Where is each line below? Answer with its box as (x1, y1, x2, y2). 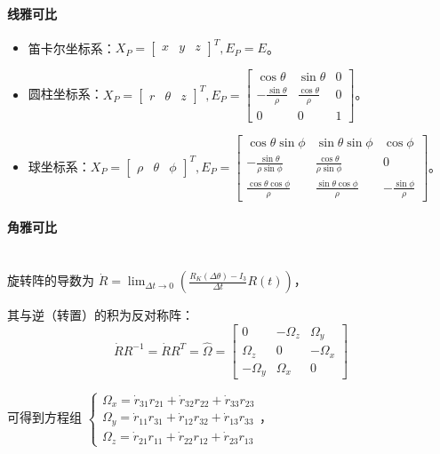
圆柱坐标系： (28, 84, 103, 103)
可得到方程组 (7, 408, 82, 426)
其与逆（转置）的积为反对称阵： (7, 306, 194, 324)
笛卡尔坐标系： (28, 38, 116, 57)
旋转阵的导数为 (7, 271, 94, 290)
